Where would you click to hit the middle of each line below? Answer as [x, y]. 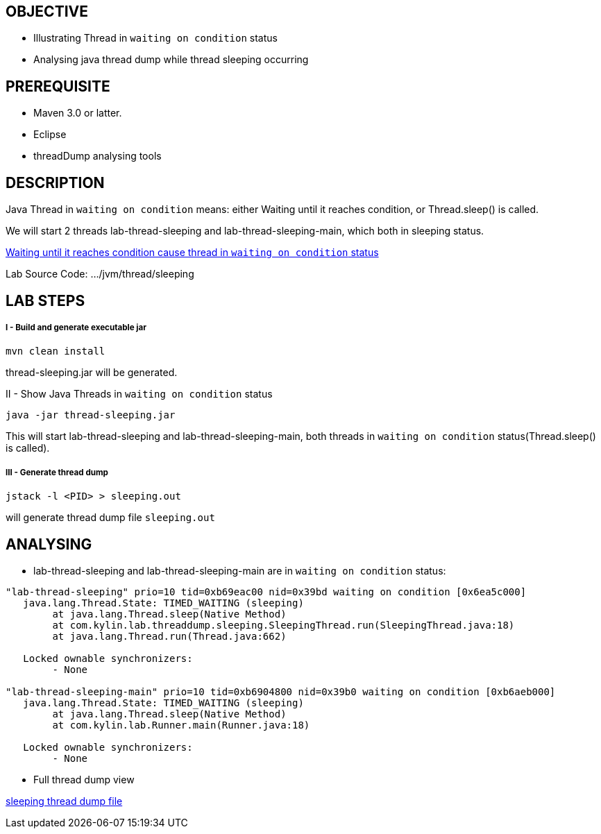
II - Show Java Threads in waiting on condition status [139, 394]
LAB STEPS [45, 300]
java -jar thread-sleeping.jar [91, 415]
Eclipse [50, 135]
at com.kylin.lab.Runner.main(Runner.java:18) [181, 725]
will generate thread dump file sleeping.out [110, 518]
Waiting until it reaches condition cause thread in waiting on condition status [192, 253]
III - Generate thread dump [57, 472]
